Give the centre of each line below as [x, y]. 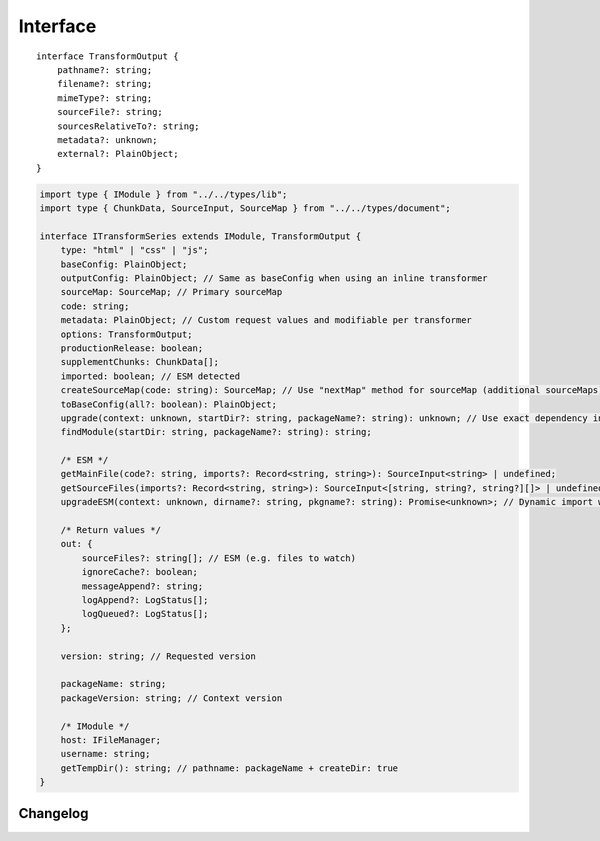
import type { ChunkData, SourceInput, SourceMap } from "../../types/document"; [245, 208]
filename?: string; [104, 84]
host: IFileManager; [111, 739]
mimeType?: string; [104, 98]
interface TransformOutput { [107, 56]
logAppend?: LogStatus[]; [145, 599]
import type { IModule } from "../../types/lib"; [163, 194]
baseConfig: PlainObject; [124, 264]
